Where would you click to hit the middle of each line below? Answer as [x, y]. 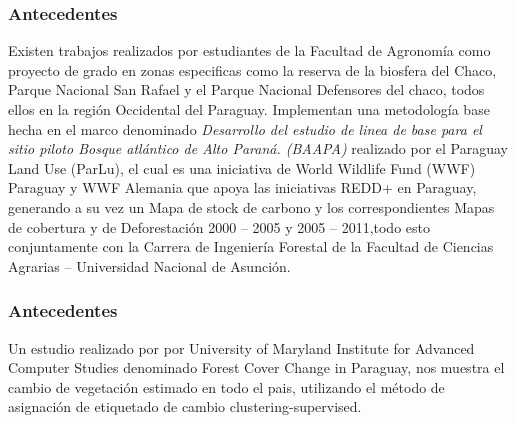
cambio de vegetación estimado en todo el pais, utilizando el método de [226, 386]
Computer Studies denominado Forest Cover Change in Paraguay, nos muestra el [256, 367]
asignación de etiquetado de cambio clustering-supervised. [185, 406]
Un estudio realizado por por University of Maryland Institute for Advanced [241, 347]
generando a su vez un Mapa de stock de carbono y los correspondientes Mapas [251, 206]
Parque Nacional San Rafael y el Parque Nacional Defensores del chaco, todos [246, 89]
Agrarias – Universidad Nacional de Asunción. [149, 265]
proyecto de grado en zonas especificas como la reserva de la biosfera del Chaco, [252, 69]
